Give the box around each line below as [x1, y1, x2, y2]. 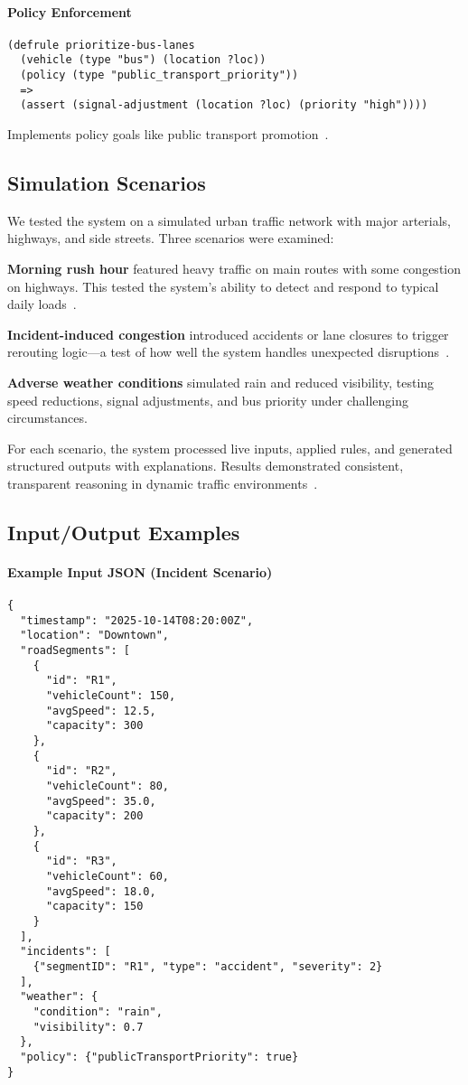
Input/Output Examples [7, 518, 240, 546]
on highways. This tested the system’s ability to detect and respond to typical [7, 276, 439, 295]
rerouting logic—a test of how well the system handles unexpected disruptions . [7, 342, 450, 361]
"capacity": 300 [45, 719, 144, 733]
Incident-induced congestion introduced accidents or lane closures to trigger [7, 324, 449, 343]
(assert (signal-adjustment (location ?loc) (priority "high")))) [20, 98, 428, 112]
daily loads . [7, 295, 77, 313]
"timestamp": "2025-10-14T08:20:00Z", [20, 613, 254, 627]
